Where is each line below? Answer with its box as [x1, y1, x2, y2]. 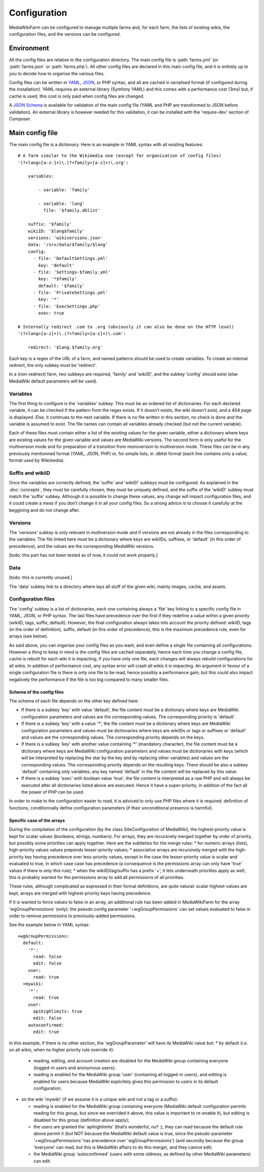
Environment [9, 44, 49, 52]
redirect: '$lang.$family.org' [27, 345, 103, 350]
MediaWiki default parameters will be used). [9, 378, 98, 384]
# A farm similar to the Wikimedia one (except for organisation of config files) [18, 153, 221, 158]
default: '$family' [38, 283, 85, 289]
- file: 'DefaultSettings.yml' [33, 256, 109, 261]
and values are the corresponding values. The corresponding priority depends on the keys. [21, 734, 205, 740]
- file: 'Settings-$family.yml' [33, 269, 111, 275]
